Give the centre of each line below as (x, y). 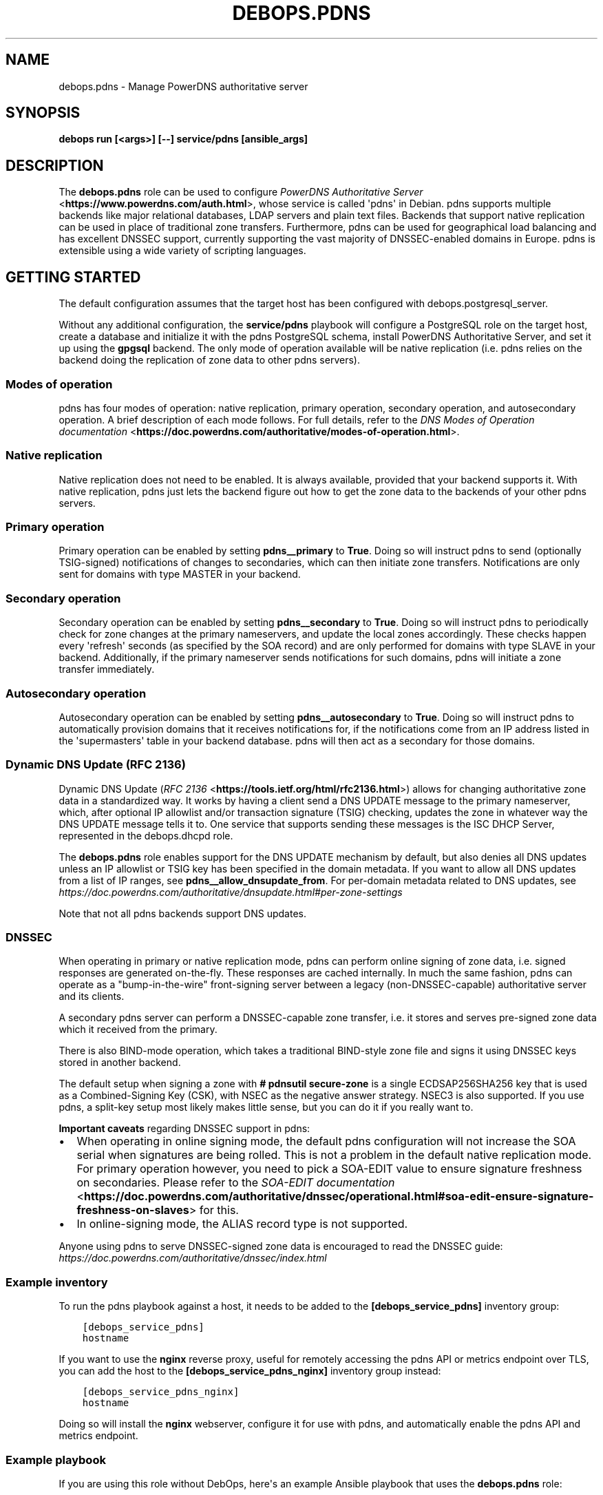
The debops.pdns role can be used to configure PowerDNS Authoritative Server (241, 192)
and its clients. (92, 996)
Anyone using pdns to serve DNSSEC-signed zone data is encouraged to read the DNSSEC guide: (281, 1246)
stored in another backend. (120, 1063)
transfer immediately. (107, 669)
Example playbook (56, 1460)
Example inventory (57, 1282)
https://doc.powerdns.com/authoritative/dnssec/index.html (193, 1258)
